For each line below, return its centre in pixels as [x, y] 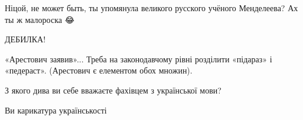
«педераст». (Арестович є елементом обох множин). [99, 70]
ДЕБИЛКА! [25, 39]
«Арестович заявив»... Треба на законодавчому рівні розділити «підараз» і [139, 59]
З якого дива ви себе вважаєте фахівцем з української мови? [113, 90]
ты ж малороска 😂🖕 [41, 19]
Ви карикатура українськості [56, 110]
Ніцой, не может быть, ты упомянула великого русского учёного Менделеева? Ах [151, 8]
